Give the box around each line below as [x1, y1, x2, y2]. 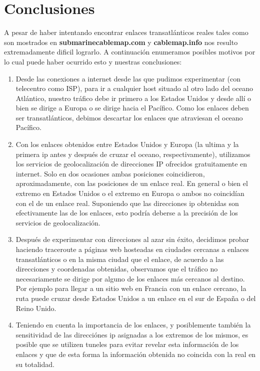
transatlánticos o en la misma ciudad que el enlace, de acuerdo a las [15, 253, 224, 264]
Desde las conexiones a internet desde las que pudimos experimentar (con [15, 73, 240, 83]
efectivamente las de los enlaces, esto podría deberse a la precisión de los [15, 207, 238, 218]
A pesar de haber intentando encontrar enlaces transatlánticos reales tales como [4, 27, 248, 37]
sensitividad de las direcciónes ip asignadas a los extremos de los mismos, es [15, 329, 248, 339]
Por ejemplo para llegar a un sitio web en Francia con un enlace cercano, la [15, 283, 246, 293]
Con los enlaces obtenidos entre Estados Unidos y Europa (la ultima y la [15, 139, 239, 149]
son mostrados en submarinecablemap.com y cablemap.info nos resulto [4, 36, 238, 47]
